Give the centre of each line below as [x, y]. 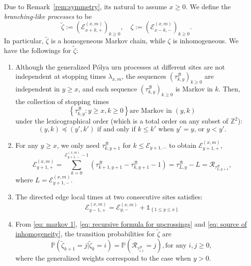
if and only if [116, 129]
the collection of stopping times [62, 101]
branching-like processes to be [48, 16]
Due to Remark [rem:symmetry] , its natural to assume [86, 6]
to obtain [183, 145]
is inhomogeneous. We [206, 41]
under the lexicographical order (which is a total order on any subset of [122, 121]
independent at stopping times [61, 76]
